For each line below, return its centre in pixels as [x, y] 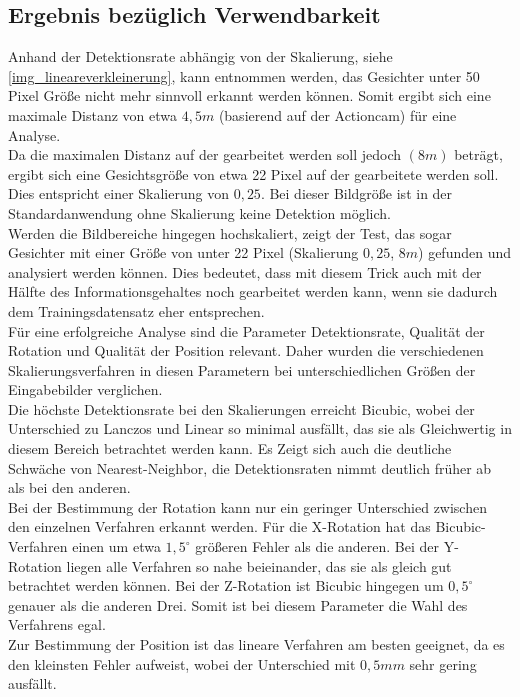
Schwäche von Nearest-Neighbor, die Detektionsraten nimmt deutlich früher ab [250, 467]
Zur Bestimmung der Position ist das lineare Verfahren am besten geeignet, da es [256, 644]
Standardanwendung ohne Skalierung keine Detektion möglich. [199, 212]
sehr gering [443, 663]
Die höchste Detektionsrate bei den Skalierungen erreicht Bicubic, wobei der [241, 408]
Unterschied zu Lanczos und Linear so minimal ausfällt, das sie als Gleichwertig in [260, 428]
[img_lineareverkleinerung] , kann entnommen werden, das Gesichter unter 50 [244, 75]
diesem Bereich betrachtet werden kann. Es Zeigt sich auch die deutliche [230, 448]
